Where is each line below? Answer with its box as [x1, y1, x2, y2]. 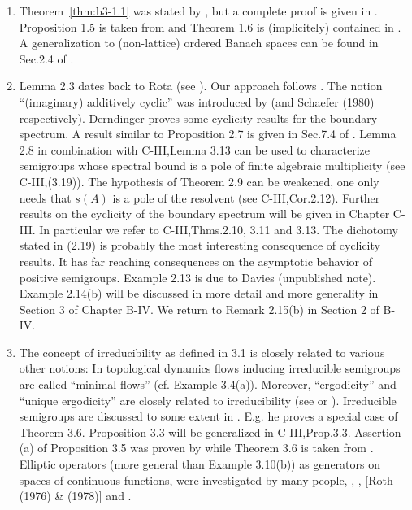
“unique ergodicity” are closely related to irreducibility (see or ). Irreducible [19, 391, 397, 408]
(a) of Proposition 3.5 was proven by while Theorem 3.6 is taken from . [19, 439, 374, 456]
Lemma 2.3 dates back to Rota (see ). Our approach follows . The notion [19, 77, 383, 94]
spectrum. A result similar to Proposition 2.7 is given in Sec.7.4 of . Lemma [19, 125, 397, 142]
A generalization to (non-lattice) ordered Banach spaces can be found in [19, 34, 379, 51]
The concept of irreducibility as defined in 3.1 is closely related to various [19, 343, 385, 360]
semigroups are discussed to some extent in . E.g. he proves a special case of [19, 408, 398, 425]
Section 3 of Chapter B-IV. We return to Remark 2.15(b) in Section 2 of [19, 300, 379, 317]
